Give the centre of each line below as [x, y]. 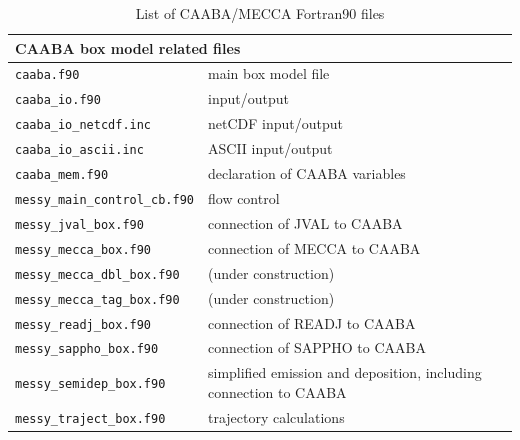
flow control [243, 198]
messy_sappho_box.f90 [87, 349]
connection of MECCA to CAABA [314, 247]
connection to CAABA [277, 391]
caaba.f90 [47, 75]
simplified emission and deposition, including [344, 372]
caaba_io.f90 [58, 100]
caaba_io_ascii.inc [79, 150]
